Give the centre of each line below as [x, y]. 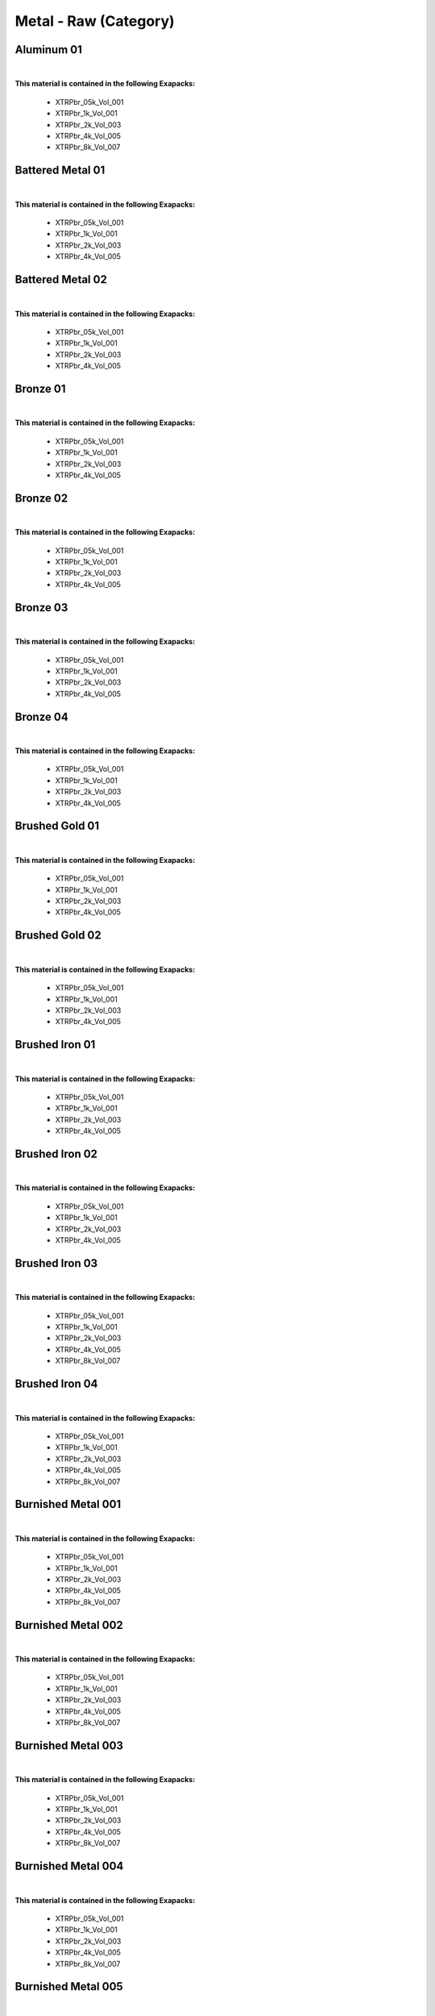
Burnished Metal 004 [69, 1866]
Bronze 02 [41, 498]
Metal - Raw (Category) [95, 21]
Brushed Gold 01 [57, 826]
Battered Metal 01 [60, 171]
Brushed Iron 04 [56, 1384]
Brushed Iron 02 [56, 1154]
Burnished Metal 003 [69, 1745]
